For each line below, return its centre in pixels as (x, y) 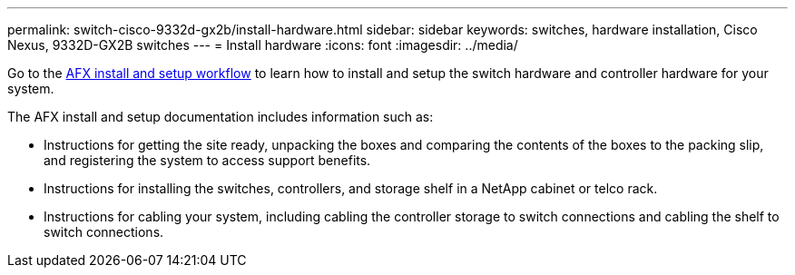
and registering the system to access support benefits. (207, 160)
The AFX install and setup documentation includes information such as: (221, 117)
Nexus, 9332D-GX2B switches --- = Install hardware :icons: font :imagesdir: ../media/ (263, 45)
